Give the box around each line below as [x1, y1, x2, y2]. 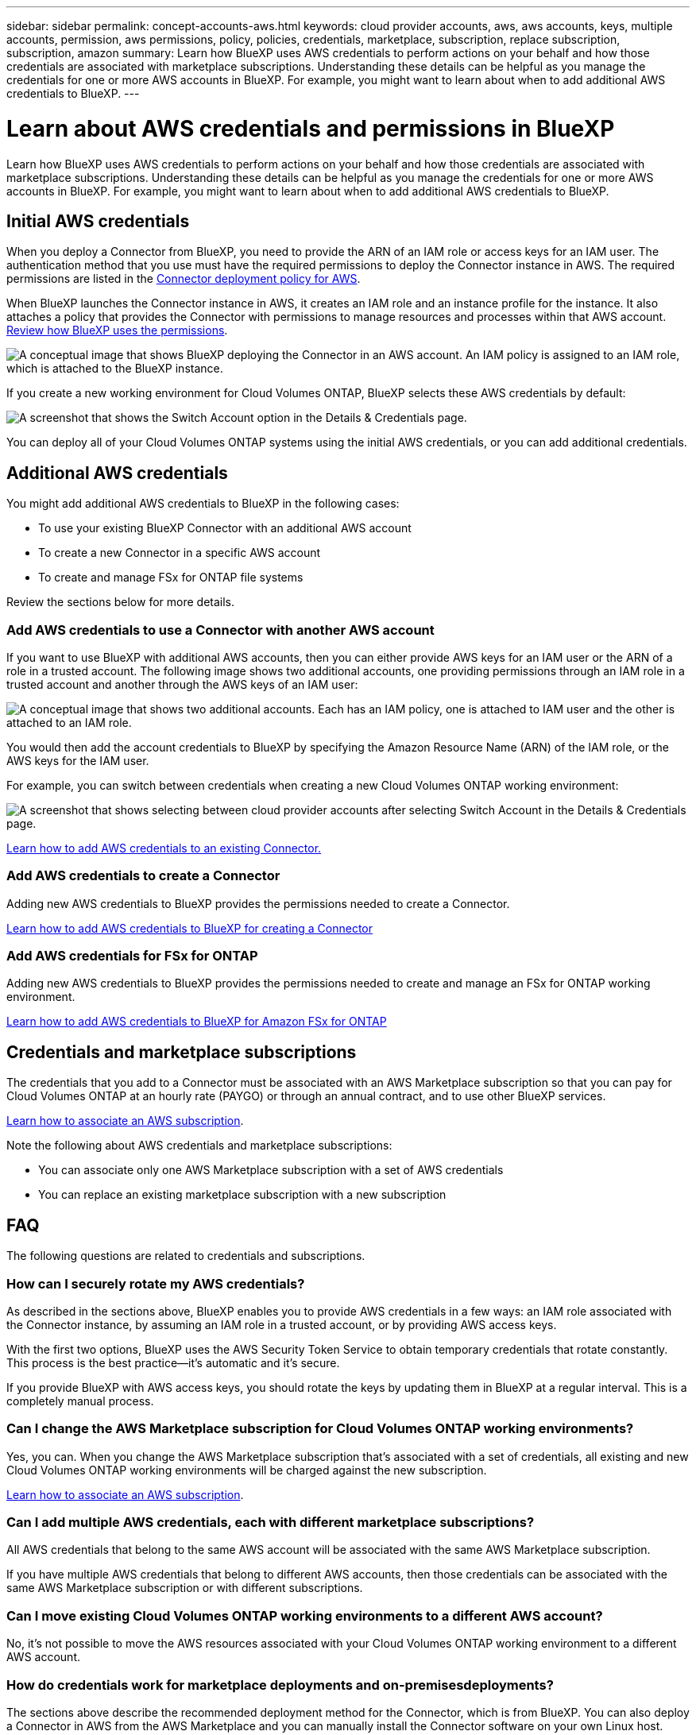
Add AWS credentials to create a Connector [6, 867, 280, 884]
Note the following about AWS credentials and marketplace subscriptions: [6, 1138, 392, 1153]
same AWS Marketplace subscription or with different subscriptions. [6, 1581, 363, 1595]
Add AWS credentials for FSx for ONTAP [6, 948, 258, 964]
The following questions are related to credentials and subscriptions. [6, 1249, 365, 1263]
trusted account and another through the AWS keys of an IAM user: [6, 677, 358, 691]
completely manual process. [6, 1393, 154, 1408]
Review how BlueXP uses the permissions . [6, 323, 228, 338]
